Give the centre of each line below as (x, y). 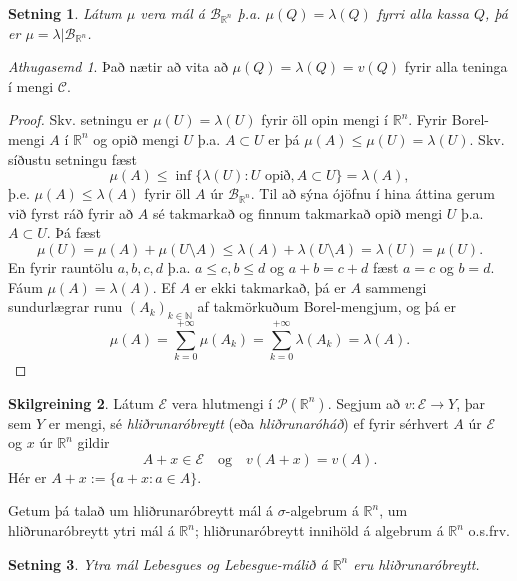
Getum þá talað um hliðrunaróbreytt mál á (141, 510)
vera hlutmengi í (222, 402)
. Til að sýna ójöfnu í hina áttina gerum (372, 193)
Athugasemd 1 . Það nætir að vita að (118, 66)
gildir (93, 442)
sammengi (396, 286)
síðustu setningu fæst (73, 158)
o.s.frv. (489, 530)
